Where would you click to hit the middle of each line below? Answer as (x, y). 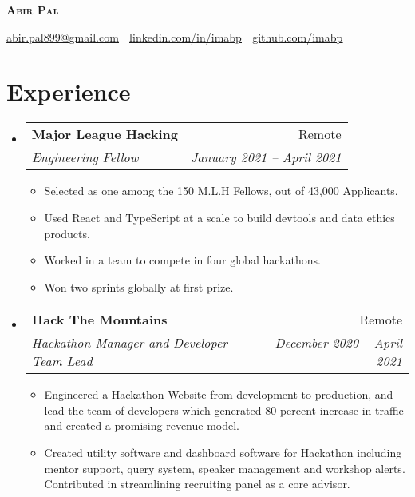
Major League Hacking (105, 134)
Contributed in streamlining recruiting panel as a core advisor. (197, 484)
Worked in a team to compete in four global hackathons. (182, 260)
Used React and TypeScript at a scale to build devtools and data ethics (219, 217)
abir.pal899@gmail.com (63, 36)
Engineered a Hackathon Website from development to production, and (219, 394)
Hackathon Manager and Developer (130, 343)
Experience (69, 91)
